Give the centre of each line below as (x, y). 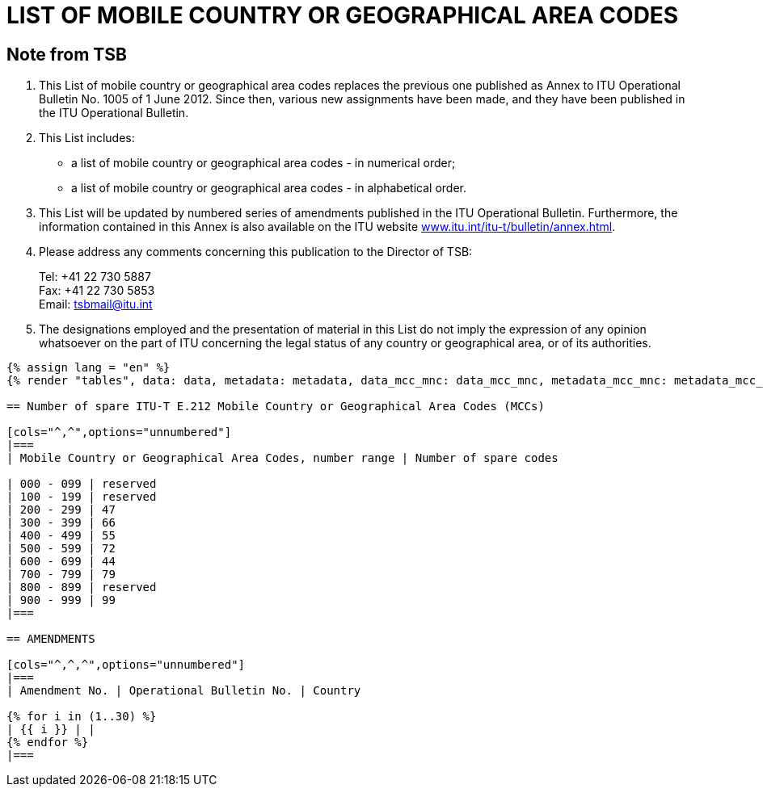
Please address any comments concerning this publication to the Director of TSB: (256, 252)
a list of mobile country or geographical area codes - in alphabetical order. (269, 188)
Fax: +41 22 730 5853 (97, 291)
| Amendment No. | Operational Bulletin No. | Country (184, 691)
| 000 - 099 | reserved (82, 484)
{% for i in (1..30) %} (82, 717)
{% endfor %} (48, 743)
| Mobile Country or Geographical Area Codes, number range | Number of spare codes (282, 458)
